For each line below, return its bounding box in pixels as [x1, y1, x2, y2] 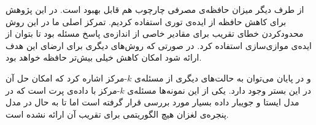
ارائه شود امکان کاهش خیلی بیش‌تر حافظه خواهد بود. [6, 51, 202, 64]
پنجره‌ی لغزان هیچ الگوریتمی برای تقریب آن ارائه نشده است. [6, 107, 229, 120]
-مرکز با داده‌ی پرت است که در [6, 83, 120, 96]
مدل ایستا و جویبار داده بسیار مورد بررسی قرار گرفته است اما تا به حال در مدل [6, 96, 299, 108]
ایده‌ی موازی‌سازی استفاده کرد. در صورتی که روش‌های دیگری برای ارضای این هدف [6, 39, 312, 51]
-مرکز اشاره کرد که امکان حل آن [6, 71, 128, 84]
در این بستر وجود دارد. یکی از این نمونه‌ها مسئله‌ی [127, 83, 311, 96]
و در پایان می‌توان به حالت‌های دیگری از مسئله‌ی [134, 71, 311, 84]
